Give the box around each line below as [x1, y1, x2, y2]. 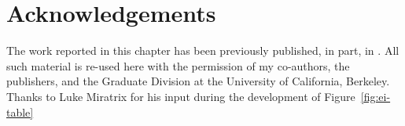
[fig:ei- [360, 88, 391, 104]
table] [6, 103, 34, 120]
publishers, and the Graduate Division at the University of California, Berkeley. [6, 73, 390, 89]
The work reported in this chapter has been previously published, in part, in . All [6, 42, 399, 59]
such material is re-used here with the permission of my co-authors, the [6, 57, 350, 74]
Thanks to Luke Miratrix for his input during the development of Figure [6, 88, 355, 104]
